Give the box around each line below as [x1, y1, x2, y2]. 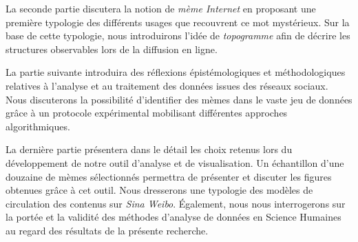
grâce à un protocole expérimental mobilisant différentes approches [6, 105, 288, 120]
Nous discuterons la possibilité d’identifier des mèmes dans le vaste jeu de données [6, 92, 352, 106]
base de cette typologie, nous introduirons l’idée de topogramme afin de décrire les [6, 28, 350, 43]
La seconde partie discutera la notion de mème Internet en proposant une [6, 1, 316, 15]
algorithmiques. [6, 119, 70, 133]
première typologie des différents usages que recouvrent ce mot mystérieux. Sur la [6, 14, 350, 29]
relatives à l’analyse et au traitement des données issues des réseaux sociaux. [6, 78, 328, 92]
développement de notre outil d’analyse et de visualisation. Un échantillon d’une [6, 155, 344, 170]
